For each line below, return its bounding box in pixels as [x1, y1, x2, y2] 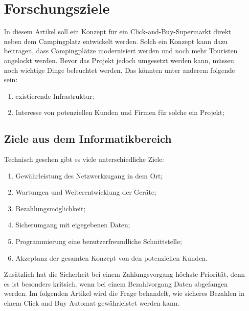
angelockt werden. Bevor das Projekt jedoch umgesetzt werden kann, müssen [4, 55, 234, 65]
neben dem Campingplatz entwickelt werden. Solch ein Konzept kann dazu [4, 36, 228, 46]
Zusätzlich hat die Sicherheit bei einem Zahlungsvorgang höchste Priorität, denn [4, 269, 245, 279]
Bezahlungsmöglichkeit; [15, 203, 86, 213]
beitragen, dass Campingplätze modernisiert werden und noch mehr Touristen [4, 45, 238, 56]
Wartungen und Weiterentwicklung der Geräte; [15, 187, 157, 197]
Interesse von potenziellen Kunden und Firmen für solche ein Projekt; [15, 107, 225, 117]
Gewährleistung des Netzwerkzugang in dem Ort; [15, 170, 163, 180]
